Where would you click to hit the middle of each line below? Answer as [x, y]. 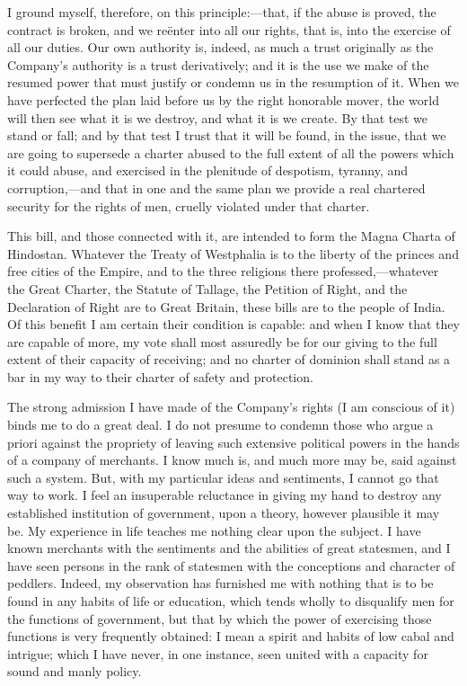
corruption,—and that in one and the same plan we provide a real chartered [216, 187]
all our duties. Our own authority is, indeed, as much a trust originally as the [220, 47]
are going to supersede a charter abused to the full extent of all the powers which [231, 152]
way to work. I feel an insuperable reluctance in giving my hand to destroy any [225, 495]
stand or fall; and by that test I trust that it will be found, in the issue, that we [227, 135]
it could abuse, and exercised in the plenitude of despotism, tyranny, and [208, 170]
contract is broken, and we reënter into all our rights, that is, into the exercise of [229, 29]
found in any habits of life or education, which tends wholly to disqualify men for [231, 601]
